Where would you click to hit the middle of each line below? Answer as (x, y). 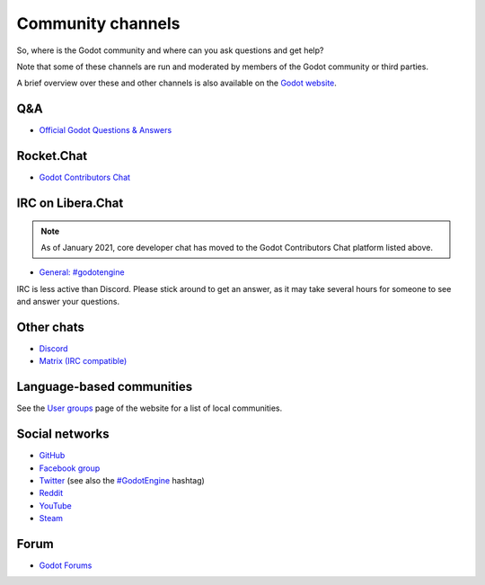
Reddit (51, 493)
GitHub (52, 456)
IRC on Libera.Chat (70, 203)
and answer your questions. (68, 302)
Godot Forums (66, 565)
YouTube (55, 505)
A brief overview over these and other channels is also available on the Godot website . (176, 83)
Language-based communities (105, 387)
